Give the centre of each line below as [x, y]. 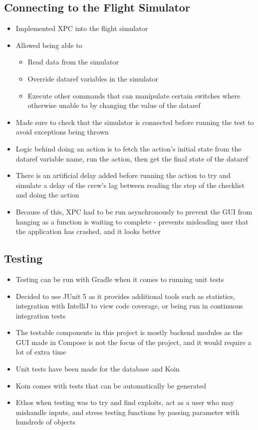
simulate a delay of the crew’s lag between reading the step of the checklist [130, 185]
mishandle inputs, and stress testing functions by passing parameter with [128, 412]
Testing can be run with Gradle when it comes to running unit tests [120, 279]
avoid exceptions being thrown [62, 132]
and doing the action [47, 195]
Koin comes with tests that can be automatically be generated [111, 385]
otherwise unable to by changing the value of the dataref [114, 105]
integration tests [41, 315]
